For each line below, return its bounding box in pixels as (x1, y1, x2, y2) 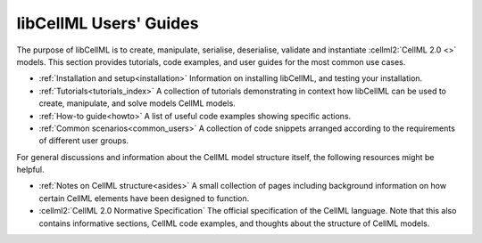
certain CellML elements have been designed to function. (38, 192, 250, 204)
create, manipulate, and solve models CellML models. (38, 98, 236, 109)
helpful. (16, 165, 45, 175)
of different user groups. (38, 135, 129, 146)
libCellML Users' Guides (16, 13, 199, 33)
